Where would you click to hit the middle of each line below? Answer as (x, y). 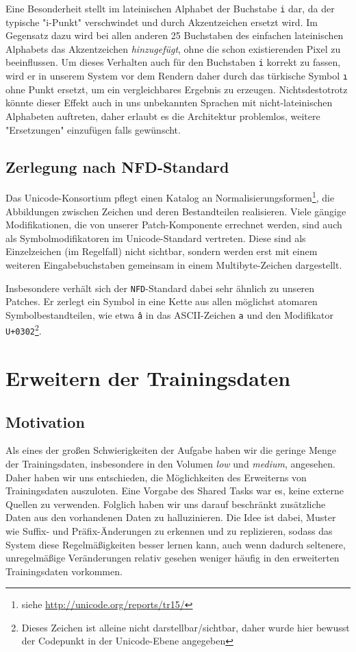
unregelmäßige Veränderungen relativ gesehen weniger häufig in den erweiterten (173, 558)
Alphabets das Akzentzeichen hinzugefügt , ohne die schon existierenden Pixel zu (173, 48)
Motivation (45, 421)
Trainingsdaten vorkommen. (64, 571)
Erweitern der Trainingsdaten (148, 377)
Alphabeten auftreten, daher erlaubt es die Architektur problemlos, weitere (163, 116)
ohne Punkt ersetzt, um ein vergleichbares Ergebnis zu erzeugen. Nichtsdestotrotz (177, 89)
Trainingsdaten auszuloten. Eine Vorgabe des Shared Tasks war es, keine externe (175, 491)
